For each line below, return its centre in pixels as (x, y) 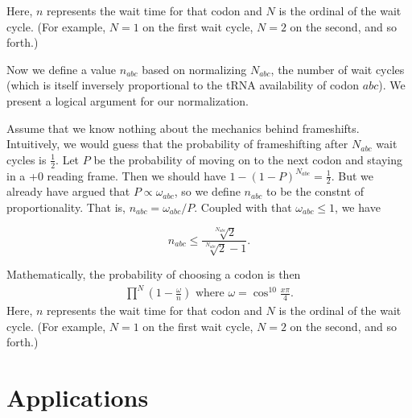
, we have (358, 207)
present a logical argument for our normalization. (128, 100)
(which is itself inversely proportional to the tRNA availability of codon (183, 85)
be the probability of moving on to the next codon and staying (248, 159)
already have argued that (68, 191)
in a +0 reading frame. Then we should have (116, 175)
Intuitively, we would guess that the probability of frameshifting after (177, 144)
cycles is (27, 159)
